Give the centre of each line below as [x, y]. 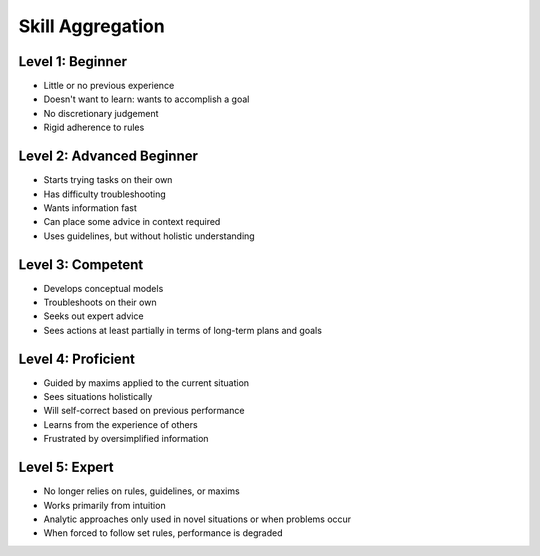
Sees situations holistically [98, 397]
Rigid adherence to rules [94, 127]
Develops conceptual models [103, 288]
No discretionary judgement [101, 113]
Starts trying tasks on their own [108, 180]
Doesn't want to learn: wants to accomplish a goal [146, 99]
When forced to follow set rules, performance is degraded [163, 533]
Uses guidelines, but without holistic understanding [149, 236]
